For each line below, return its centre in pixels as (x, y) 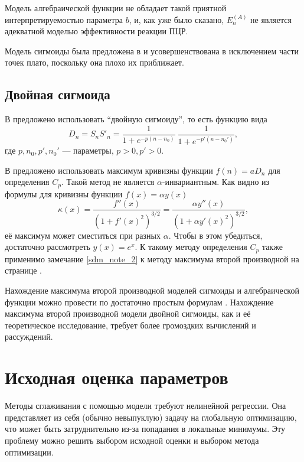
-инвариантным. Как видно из (216, 182)
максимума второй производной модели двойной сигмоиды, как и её (128, 313)
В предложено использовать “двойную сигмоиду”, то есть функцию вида (136, 119)
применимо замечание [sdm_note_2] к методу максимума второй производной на (152, 258)
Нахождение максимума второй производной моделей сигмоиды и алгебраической (152, 290)
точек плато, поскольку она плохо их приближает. (94, 62)
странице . (23, 270)
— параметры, (88, 150)
